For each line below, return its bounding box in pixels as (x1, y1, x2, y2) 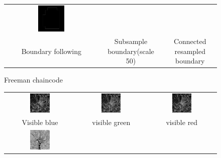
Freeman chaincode (4, 74, 63, 85)
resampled (174, 45, 205, 56)
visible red (166, 117, 198, 127)
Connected (173, 35, 206, 46)
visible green (92, 117, 131, 127)
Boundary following (21, 45, 81, 56)
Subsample (114, 35, 148, 46)
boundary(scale (107, 45, 154, 56)
